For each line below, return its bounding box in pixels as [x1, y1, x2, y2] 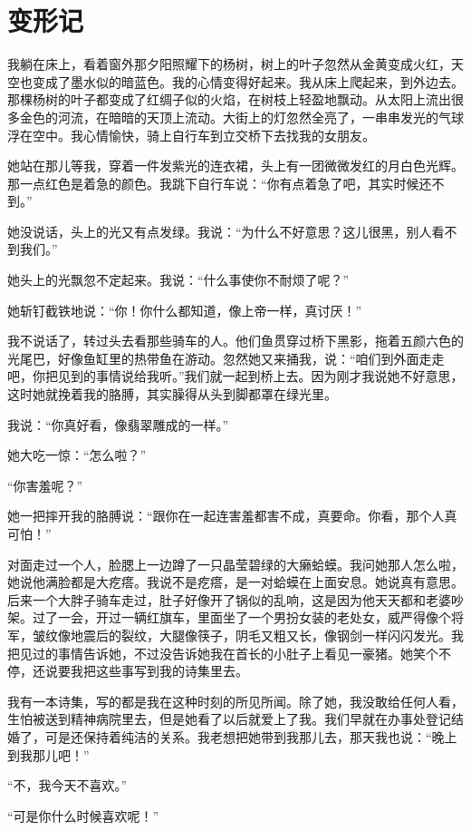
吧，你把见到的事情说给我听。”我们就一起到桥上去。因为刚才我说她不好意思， [7, 367, 464, 386]
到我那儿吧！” [7, 745, 90, 764]
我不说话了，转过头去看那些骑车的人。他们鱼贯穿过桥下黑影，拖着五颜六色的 [7, 331, 464, 350]
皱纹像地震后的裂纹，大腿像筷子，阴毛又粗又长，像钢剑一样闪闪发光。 [32, 625, 451, 644]
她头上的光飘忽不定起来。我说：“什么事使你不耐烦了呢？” [7, 270, 350, 289]
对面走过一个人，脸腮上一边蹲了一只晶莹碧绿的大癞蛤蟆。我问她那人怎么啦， [7, 554, 464, 573]
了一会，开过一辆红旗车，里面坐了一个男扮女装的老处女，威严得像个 [44, 608, 451, 627]
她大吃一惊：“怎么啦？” [7, 445, 147, 464]
